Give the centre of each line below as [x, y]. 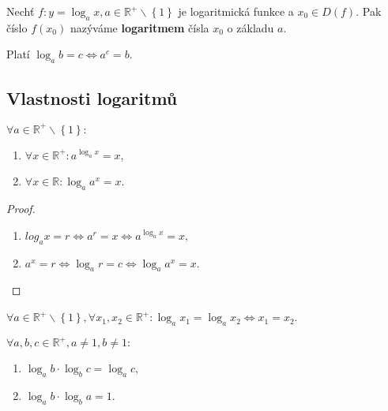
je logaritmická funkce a [236, 11]
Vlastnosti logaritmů [92, 97]
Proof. [21, 209]
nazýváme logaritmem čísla [139, 27]
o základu [251, 27]
